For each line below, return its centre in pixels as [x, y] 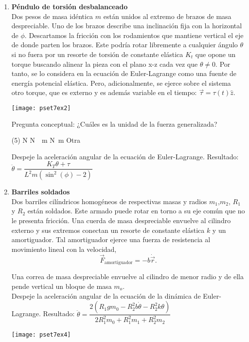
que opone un [215, 54]
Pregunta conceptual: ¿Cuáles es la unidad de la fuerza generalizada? [114, 123]
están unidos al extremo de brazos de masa [167, 16]
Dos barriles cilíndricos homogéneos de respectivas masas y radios [109, 201]
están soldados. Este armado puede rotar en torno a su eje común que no [136, 211]
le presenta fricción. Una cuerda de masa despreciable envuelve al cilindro [121, 220]
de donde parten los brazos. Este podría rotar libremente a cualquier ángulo [124, 45]
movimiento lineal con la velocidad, [64, 249]
